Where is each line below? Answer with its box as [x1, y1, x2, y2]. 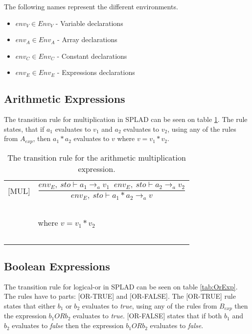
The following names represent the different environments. [4, 1, 178, 11]
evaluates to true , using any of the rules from [82, 301, 217, 310]
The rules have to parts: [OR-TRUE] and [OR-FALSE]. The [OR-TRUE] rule [4, 291, 236, 301]
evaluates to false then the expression [12, 320, 124, 331]
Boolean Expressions [4, 259, 110, 273]
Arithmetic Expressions [4, 91, 125, 106]
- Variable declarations [55, 18, 123, 28]
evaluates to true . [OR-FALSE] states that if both [72, 310, 222, 321]
